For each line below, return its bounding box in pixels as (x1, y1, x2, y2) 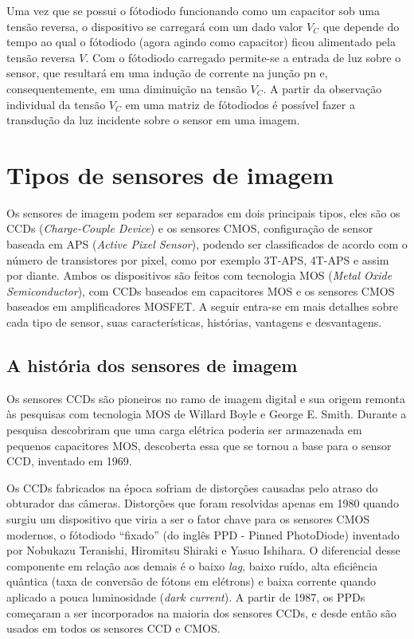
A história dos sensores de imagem (6, 353, 298, 378)
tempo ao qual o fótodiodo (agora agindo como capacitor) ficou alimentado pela (6, 33, 396, 50)
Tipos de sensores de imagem (6, 158, 334, 190)
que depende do (322, 18, 400, 34)
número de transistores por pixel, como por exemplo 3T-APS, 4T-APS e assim (6, 251, 389, 268)
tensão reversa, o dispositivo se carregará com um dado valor (6, 18, 303, 34)
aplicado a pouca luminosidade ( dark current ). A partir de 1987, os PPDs (6, 588, 365, 605)
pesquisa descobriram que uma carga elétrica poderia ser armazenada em (6, 421, 362, 438)
